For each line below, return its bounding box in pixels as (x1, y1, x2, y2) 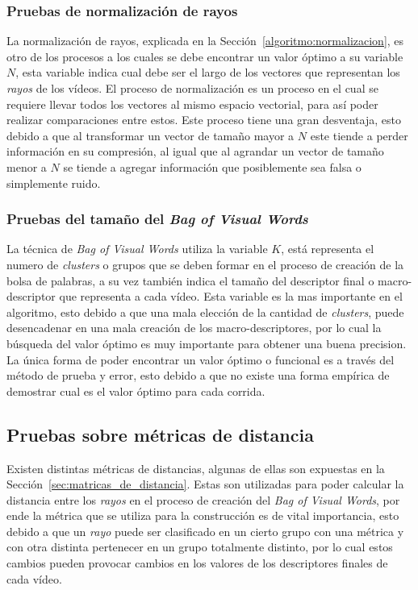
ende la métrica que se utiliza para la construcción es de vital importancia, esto (6, 507, 399, 524)
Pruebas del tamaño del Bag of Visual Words (6, 209, 308, 229)
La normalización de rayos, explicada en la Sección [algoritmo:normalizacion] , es (6, 32, 404, 49)
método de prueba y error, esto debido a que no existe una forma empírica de (6, 367, 390, 384)
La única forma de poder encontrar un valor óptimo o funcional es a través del (6, 351, 395, 368)
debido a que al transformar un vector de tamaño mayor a (6, 127, 295, 143)
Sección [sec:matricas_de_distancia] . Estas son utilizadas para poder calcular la (6, 476, 404, 492)
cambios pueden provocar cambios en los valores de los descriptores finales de (6, 555, 388, 571)
